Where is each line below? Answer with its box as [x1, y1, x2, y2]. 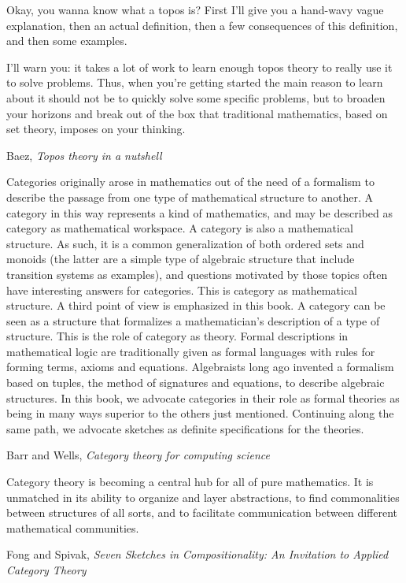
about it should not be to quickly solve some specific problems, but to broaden [6, 89, 386, 106]
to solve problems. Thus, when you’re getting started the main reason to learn [6, 74, 383, 91]
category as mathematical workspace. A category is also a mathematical [6, 220, 353, 236]
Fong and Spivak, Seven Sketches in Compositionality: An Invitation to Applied [6, 546, 389, 563]
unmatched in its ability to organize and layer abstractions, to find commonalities [6, 488, 400, 505]
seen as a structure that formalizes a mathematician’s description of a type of [6, 312, 380, 329]
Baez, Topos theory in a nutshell [6, 147, 162, 163]
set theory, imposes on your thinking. [6, 121, 186, 137]
